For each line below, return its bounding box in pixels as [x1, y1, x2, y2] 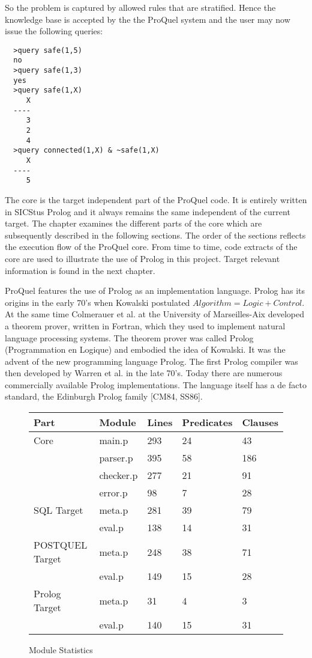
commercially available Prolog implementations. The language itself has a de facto [5, 378, 307, 391]
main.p [99, 433, 128, 448]
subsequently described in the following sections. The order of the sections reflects [5, 228, 306, 241]
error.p [99, 486, 128, 500]
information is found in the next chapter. [5, 264, 155, 276]
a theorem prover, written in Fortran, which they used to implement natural [5, 319, 286, 332]
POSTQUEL [34, 538, 88, 552]
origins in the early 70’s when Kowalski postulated [5, 296, 190, 308]
